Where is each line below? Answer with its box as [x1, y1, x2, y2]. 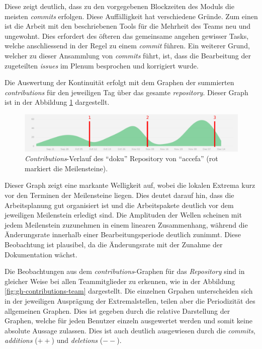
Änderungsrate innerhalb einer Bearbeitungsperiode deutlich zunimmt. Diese [5, 229, 241, 240]
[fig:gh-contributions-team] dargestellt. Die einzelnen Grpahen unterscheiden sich [5, 286, 253, 296]
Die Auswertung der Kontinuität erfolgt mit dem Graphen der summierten [5, 77, 234, 88]
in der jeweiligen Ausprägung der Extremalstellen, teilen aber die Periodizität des [5, 295, 255, 306]
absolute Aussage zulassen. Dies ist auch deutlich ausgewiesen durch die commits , [5, 325, 255, 335]
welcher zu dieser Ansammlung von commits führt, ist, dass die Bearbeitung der [5, 50, 251, 60]
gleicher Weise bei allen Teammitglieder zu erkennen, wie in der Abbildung [5, 275, 235, 286]
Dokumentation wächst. [5, 249, 77, 259]
